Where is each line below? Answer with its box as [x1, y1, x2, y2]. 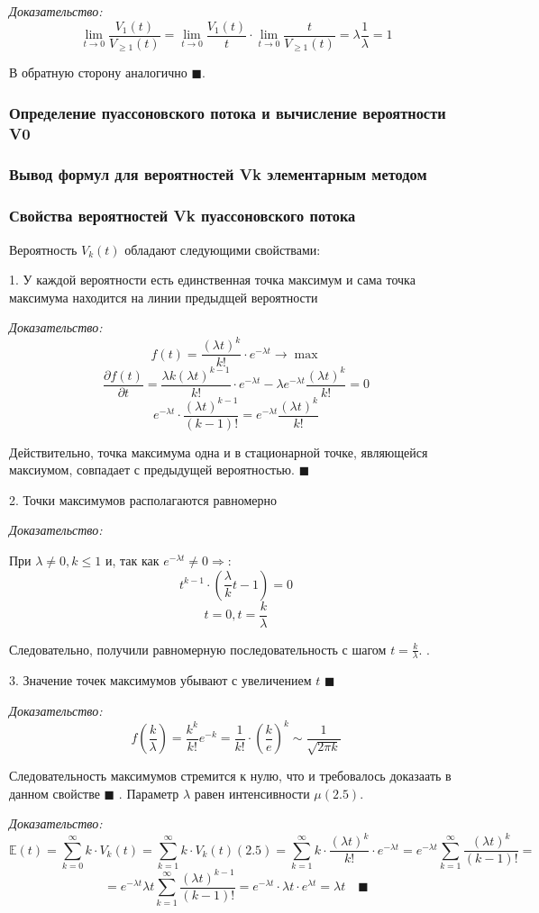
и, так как [105, 550, 160, 569]
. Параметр [118, 783, 179, 802]
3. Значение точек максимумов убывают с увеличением [9, 671, 312, 690]
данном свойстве [9, 783, 100, 802]
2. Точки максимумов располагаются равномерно [9, 490, 278, 509]
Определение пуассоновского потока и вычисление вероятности [9, 101, 446, 123]
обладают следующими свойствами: [124, 240, 321, 258]
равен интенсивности [194, 783, 310, 802]
